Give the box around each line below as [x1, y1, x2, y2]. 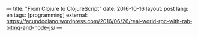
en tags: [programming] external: [6, 11, 88, 18]
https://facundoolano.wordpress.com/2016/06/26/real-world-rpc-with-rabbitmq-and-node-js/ [6, 18, 193, 31]
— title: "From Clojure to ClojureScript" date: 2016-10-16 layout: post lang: [6, 5, 189, 12]
